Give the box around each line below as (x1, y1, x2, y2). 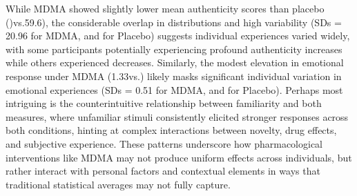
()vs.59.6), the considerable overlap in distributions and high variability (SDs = (6, 14, 342, 29)
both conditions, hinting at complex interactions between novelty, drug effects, (6, 123, 337, 137)
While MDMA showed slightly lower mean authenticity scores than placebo (6, 1, 325, 15)
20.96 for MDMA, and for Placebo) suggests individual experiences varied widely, (6, 28, 350, 43)
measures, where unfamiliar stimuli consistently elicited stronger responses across (6, 109, 349, 124)
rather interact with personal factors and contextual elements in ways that (6, 164, 320, 178)
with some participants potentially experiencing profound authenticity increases (6, 41, 342, 56)
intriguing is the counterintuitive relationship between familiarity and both (6, 96, 322, 110)
